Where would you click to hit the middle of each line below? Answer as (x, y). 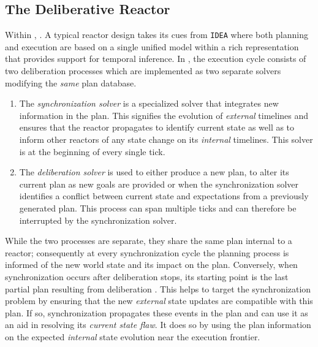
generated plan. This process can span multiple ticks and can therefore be (158, 208)
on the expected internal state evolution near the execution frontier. (133, 336)
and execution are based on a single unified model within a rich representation (152, 46)
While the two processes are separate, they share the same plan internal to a (149, 241)
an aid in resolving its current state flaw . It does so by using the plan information (158, 325)
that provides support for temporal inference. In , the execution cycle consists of (156, 59)
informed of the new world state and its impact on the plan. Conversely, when (151, 265)
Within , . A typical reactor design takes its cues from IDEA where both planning (157, 35)
